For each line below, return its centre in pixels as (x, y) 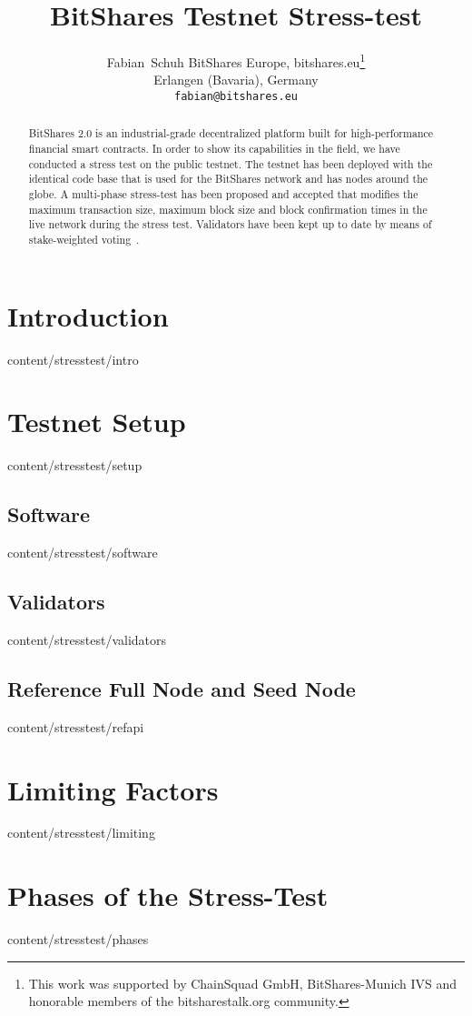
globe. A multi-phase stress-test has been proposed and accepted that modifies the (223, 194)
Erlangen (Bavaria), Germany (236, 80)
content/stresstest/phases (78, 939)
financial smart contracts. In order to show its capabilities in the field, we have (214, 149)
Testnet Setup (97, 422)
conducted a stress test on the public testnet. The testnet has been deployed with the (231, 163)
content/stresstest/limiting (81, 833)
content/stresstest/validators (87, 639)
